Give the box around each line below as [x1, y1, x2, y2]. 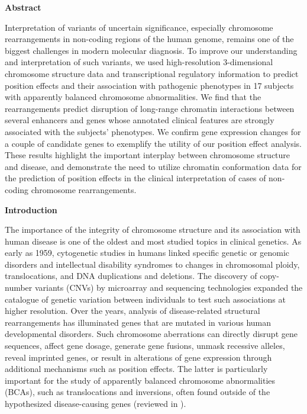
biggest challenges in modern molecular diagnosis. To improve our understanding [5, 44, 298, 56]
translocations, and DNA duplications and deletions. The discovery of [5, 269, 257, 282]
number [5, 281, 33, 294]
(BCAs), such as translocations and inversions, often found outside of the [5, 386, 270, 398]
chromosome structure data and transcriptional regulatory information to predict [5, 67, 299, 79]
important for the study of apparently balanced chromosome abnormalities [5, 374, 276, 386]
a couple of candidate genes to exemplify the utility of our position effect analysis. [5, 137, 302, 149]
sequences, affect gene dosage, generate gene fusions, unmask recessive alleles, [5, 339, 285, 352]
